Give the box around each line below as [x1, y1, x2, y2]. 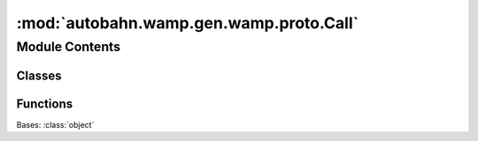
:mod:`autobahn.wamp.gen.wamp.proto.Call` [16, 13, 358, 33]
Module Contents [16, 39, 121, 55]
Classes [16, 68, 62, 83]
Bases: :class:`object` [16, 119, 95, 130]
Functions [16, 96, 73, 111]
